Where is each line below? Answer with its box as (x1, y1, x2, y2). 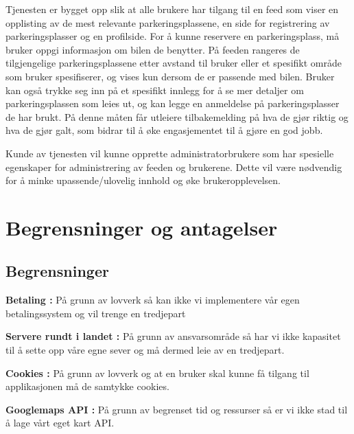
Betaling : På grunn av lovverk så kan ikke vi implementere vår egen (5, 293, 300, 307)
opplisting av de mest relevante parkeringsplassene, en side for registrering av (5, 15, 330, 30)
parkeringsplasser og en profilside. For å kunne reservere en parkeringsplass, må (5, 29, 340, 43)
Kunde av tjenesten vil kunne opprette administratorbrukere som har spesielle (5, 146, 334, 160)
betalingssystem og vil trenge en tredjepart (5, 306, 186, 320)
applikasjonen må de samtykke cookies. (5, 379, 169, 393)
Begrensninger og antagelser (5, 213, 278, 241)
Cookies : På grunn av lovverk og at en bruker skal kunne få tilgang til (5, 365, 309, 380)
